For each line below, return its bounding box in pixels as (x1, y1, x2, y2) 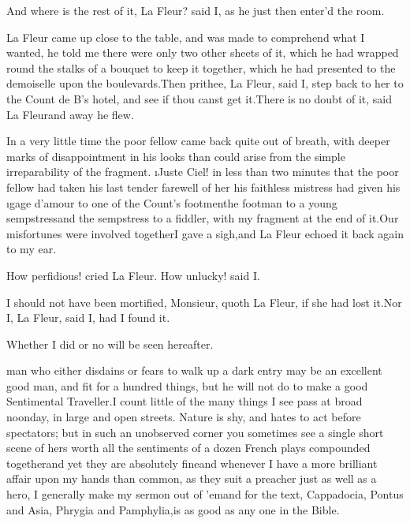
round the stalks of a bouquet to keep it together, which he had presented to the (6, 59, 396, 76)
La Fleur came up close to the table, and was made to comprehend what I (6, 28, 365, 45)
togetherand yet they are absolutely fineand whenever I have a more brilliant (6, 454, 378, 471)
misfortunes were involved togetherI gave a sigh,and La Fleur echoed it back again (6, 225, 404, 241)
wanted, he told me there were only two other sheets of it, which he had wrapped (6, 44, 399, 61)
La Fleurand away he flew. (6, 106, 134, 122)
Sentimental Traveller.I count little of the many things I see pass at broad (6, 393, 363, 409)
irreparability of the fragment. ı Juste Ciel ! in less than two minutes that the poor (6, 163, 399, 180)
